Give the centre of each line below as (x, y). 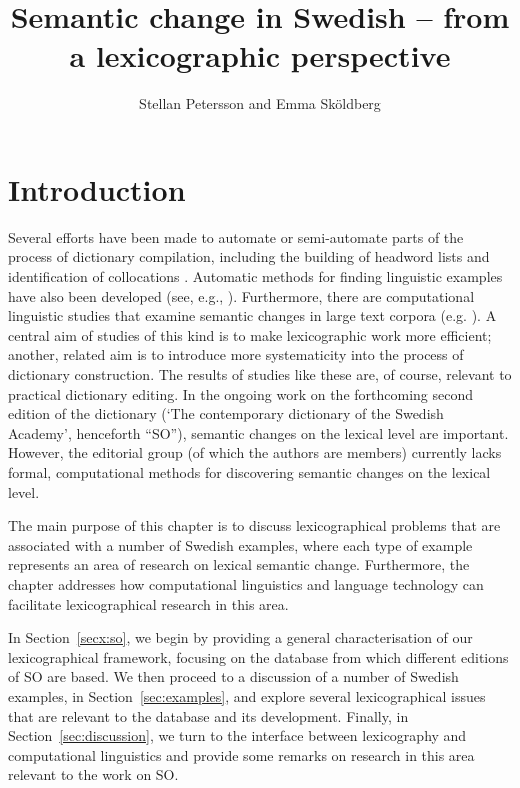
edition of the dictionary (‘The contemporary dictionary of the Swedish (226, 413)
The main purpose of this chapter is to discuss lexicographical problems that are (254, 525)
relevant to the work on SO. (93, 774)
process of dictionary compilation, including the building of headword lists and (249, 256)
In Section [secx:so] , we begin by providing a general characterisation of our (240, 637)
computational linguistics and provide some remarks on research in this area (241, 754)
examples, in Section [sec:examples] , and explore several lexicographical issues (247, 695)
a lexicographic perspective (260, 55)
